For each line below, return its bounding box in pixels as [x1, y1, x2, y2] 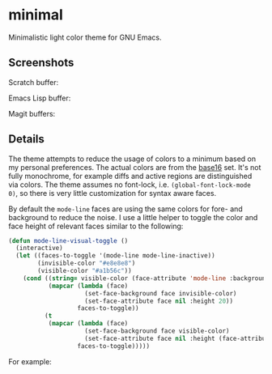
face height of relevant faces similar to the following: [8, 221, 184, 231]
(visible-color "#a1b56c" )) [37, 267, 132, 275]
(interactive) [15, 244, 63, 253]
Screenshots [8, 56, 74, 70]
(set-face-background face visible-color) [84, 327, 230, 335]
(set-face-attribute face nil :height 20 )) [84, 297, 233, 305]
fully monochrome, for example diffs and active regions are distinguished [8, 171, 253, 181]
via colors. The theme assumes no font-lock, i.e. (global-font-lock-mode [8, 180, 251, 189]
